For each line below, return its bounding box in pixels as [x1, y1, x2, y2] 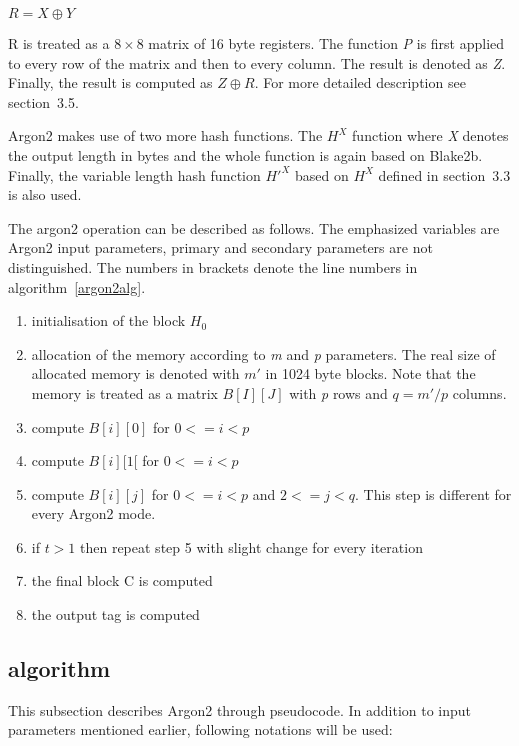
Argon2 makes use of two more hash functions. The [8, 125, 323, 146]
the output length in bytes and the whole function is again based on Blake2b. [8, 144, 483, 165]
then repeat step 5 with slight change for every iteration [80, 536, 423, 557]
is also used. [8, 184, 82, 205]
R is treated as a [8, 33, 110, 53]
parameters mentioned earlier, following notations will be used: [8, 719, 393, 740]
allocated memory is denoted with [31, 363, 240, 384]
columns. [452, 382, 507, 403]
